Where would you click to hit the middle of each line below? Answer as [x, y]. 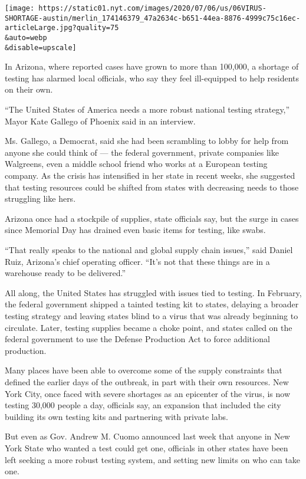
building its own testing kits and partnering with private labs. [116, 416]
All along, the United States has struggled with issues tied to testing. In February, [153, 292]
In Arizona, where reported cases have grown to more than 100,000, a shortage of [152, 66]
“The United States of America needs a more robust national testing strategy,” [147, 109]
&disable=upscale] [41, 47]
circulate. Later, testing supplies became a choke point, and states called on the [149, 327]
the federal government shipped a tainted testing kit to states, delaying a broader [152, 304]
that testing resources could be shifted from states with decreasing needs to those [152, 187]
